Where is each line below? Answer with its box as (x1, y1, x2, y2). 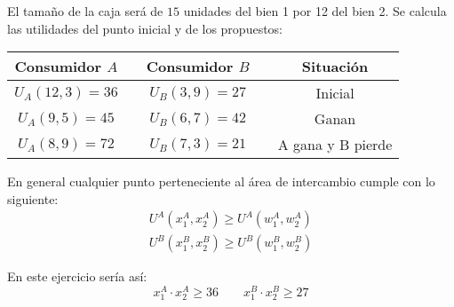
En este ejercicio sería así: (7, 267, 147, 286)
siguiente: (7, 189, 59, 208)
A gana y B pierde (277, 134, 393, 155)
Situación (301, 56, 369, 77)
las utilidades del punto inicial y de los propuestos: (7, 19, 283, 37)
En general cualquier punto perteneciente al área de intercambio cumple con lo (7, 172, 435, 191)
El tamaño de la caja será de (7, 2, 163, 20)
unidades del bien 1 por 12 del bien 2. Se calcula (183, 2, 447, 20)
